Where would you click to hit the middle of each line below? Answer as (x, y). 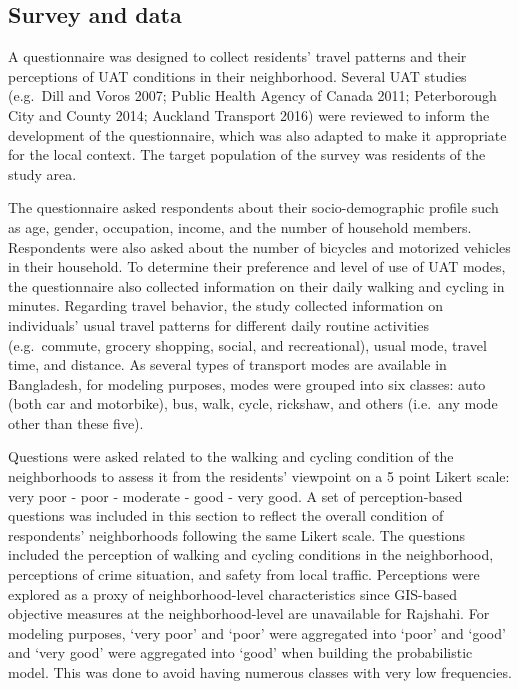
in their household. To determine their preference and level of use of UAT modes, (257, 266)
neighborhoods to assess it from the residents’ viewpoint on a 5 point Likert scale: (259, 476)
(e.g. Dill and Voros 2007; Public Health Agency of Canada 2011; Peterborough (252, 95)
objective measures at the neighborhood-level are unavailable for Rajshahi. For (249, 613)
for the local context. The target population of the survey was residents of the (247, 154)
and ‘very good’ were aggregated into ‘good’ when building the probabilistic (240, 652)
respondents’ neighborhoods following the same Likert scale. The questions (237, 534)
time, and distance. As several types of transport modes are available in (227, 364)
